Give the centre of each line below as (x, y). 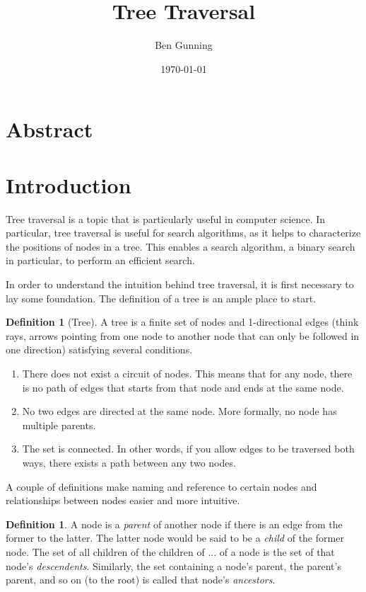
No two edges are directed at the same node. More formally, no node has (179, 411)
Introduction (69, 184)
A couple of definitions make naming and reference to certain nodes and (161, 486)
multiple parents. (59, 425)
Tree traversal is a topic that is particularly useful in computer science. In (166, 218)
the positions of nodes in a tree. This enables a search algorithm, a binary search (181, 246)
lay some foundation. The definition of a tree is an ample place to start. (161, 298)
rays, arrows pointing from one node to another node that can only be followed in (183, 335)
